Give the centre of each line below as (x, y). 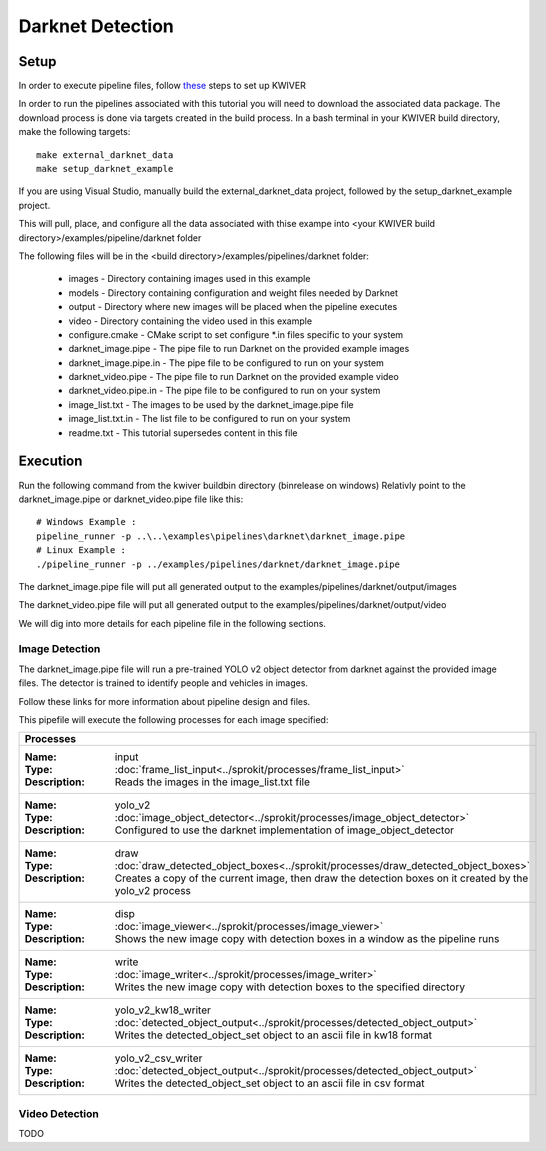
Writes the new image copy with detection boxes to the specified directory (289, 987)
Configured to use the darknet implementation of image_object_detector (284, 830)
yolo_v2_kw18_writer (163, 1010)
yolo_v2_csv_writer (158, 1058)
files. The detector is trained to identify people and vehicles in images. (163, 683)
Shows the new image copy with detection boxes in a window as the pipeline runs (307, 939)
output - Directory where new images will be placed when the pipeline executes (233, 307)
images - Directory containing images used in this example (189, 279)
